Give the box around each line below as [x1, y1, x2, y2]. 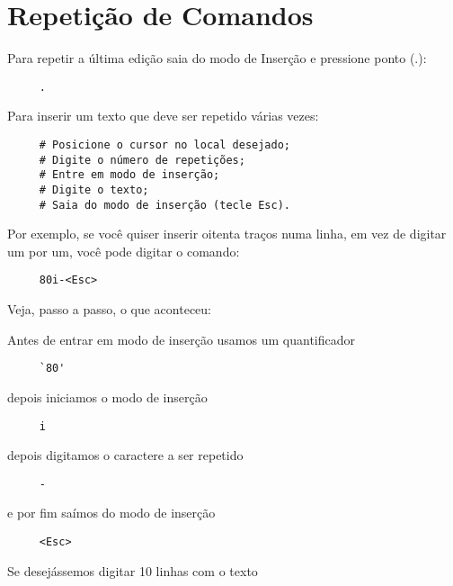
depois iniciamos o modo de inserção [7, 387, 208, 406]
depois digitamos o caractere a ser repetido [7, 446, 244, 464]
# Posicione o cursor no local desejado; [39, 138, 290, 151]
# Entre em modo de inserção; [39, 168, 220, 182]
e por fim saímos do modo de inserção [7, 503, 216, 522]
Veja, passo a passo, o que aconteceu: [7, 300, 211, 319]
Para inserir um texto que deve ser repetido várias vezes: [7, 106, 319, 125]
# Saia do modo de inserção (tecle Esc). [39, 198, 290, 212]
